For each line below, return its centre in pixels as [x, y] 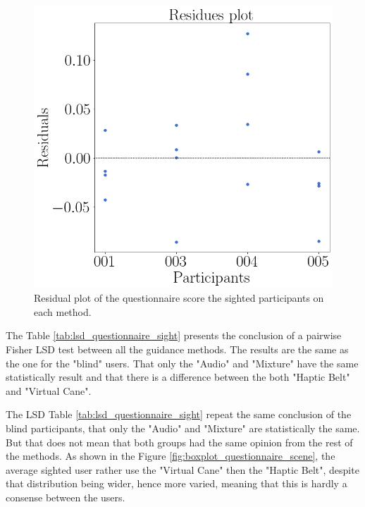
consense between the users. [66, 497]
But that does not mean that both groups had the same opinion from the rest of [179, 442]
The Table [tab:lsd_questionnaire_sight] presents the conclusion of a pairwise [174, 335]
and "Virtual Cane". [49, 390]
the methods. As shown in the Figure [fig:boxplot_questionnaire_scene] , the [171, 456]
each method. [63, 311]
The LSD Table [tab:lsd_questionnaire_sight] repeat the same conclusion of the [179, 414]
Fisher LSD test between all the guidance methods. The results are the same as [177, 349]
